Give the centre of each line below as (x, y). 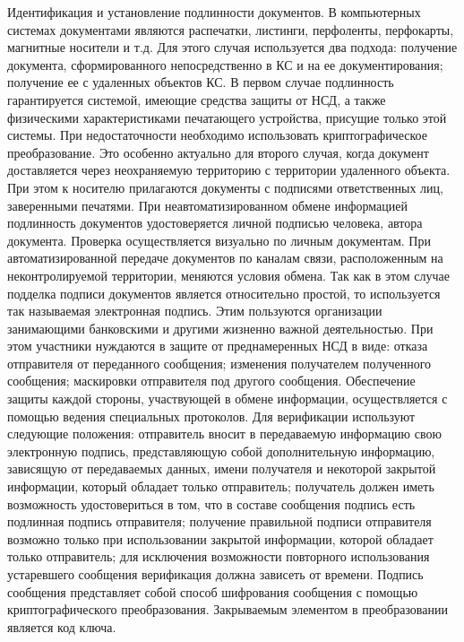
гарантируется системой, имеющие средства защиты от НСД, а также (197, 99)
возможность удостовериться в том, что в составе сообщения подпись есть (211, 503)
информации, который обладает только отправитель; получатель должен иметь (221, 486)
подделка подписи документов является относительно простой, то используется (224, 293)
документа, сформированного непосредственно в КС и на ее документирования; (225, 64)
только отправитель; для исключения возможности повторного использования (219, 556)
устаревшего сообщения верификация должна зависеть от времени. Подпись (215, 574)
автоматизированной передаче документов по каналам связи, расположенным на (225, 258)
